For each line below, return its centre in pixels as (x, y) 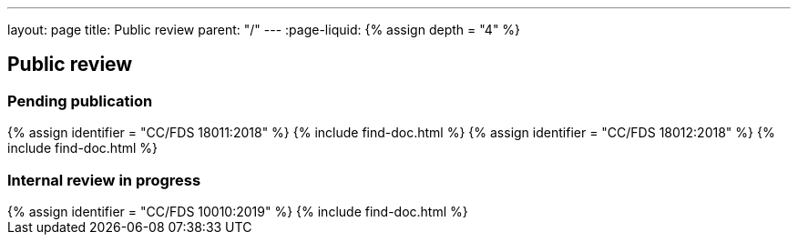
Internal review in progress (104, 180)
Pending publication (80, 101)
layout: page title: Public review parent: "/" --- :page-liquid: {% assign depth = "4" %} (264, 30)
